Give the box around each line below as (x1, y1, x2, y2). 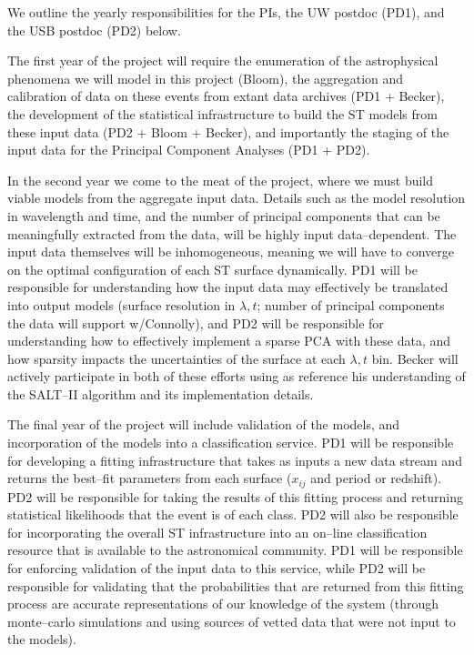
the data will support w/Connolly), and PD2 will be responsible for (7, 313, 384, 332)
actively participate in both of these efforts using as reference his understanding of (7, 367, 466, 386)
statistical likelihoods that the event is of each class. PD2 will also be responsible (7, 505, 459, 524)
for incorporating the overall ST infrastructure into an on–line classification (7, 522, 428, 541)
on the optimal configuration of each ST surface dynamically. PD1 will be (7, 259, 418, 278)
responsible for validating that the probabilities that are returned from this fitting (7, 576, 464, 595)
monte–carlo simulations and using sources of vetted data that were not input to (7, 611, 456, 630)
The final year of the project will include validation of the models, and (7, 415, 400, 434)
